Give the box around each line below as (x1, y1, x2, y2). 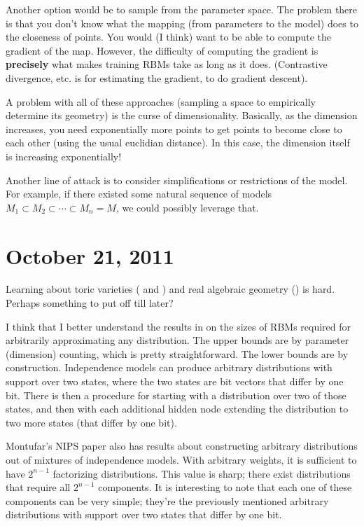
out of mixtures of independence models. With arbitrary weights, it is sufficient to (6, 452, 357, 466)
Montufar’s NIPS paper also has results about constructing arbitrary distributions (6, 438, 358, 453)
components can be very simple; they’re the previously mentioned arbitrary (6, 493, 329, 508)
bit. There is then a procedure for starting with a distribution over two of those (6, 387, 346, 402)
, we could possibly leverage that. (115, 200, 259, 214)
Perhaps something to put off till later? (6, 296, 174, 310)
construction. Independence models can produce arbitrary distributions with (6, 360, 332, 375)
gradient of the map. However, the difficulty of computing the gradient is (6, 43, 318, 57)
